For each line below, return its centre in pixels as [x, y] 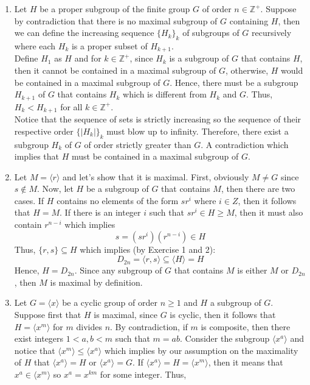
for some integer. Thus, [143, 374]
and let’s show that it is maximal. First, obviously [156, 176]
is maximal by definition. [96, 282]
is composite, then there [246, 326]
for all [71, 106]
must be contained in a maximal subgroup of [155, 156]
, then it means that [246, 362]
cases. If [29, 200]
